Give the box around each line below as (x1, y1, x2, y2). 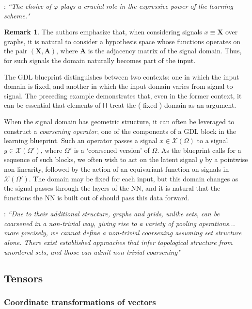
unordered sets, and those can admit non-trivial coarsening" (4, 246, 180, 257)
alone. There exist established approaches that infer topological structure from (4, 237, 233, 247)
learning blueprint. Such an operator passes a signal (4, 135, 157, 146)
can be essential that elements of (4, 100, 101, 110)
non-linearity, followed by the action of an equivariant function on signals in (4, 163, 229, 174)
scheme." (4, 10, 30, 20)
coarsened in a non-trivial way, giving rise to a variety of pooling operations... (4, 218, 235, 228)
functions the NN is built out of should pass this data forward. (4, 192, 190, 202)
